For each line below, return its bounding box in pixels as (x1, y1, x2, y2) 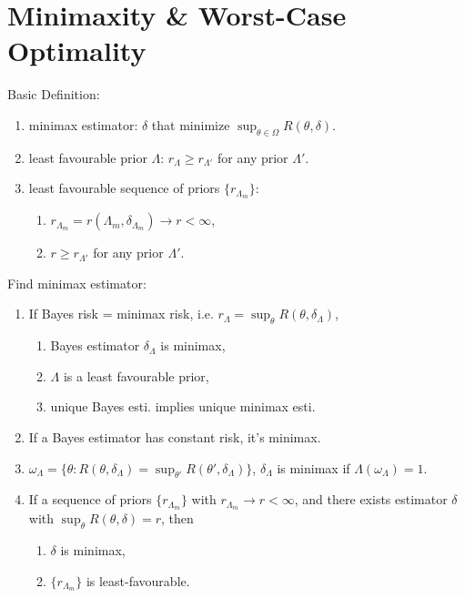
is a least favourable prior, (63, 366, 209, 385)
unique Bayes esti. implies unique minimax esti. (50, 397, 316, 416)
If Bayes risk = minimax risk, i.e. (28, 304, 214, 323)
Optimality (7, 32, 147, 69)
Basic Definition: (7, 85, 100, 104)
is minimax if (277, 458, 350, 477)
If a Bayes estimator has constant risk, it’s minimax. (28, 427, 321, 446)
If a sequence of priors (28, 490, 152, 509)
